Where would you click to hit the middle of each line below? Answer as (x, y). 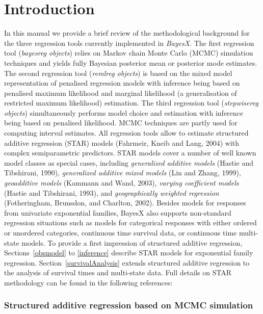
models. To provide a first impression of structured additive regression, (132, 242)
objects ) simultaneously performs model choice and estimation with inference (124, 112)
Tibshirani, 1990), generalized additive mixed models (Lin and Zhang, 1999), (123, 173)
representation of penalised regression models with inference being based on (122, 83)
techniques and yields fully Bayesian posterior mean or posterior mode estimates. (131, 62)
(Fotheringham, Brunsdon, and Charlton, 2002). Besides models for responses (125, 203)
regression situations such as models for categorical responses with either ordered (130, 223)
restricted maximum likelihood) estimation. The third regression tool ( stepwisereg (131, 103)
